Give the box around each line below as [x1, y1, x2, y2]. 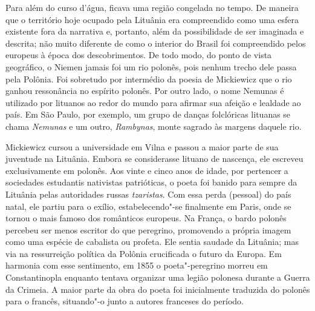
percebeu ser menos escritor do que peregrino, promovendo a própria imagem [5, 223, 291, 236]
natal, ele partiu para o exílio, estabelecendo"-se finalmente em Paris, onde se [5, 199, 291, 212]
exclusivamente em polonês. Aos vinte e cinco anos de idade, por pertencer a [5, 164, 288, 176]
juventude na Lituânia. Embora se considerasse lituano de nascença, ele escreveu [5, 152, 304, 165]
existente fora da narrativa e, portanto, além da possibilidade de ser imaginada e [5, 25, 304, 38]
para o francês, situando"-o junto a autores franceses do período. [5, 295, 244, 307]
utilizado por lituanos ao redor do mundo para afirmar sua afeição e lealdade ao [5, 96, 301, 109]
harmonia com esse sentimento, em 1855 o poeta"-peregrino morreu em [5, 259, 268, 272]
